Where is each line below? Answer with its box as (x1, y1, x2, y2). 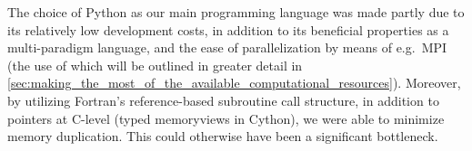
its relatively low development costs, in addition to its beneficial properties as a (7, 20, 449, 39)
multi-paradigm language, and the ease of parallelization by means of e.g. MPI (7, 38, 447, 57)
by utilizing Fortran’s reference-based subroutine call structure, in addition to (7, 90, 439, 109)
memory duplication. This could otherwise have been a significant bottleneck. (7, 127, 438, 146)
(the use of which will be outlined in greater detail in (7, 55, 303, 74)
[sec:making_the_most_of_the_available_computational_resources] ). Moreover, (7, 73, 461, 92)
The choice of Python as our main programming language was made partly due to (7, 3, 465, 21)
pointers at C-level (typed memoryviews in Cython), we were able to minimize (7, 109, 445, 127)
